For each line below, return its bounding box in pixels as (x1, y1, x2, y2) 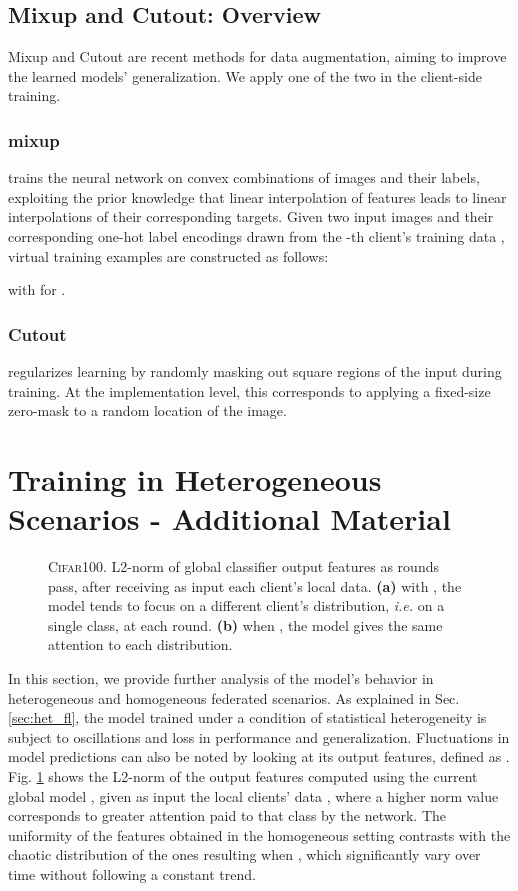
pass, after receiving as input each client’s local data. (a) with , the (48, 575, 462, 596)
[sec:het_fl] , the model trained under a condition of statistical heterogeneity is (8, 707, 487, 728)
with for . (8, 279, 66, 300)
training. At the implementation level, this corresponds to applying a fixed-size (8, 380, 491, 401)
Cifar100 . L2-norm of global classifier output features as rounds (48, 556, 439, 577)
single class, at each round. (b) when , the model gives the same (48, 614, 443, 635)
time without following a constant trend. (8, 863, 256, 884)
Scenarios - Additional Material (8, 498, 451, 539)
